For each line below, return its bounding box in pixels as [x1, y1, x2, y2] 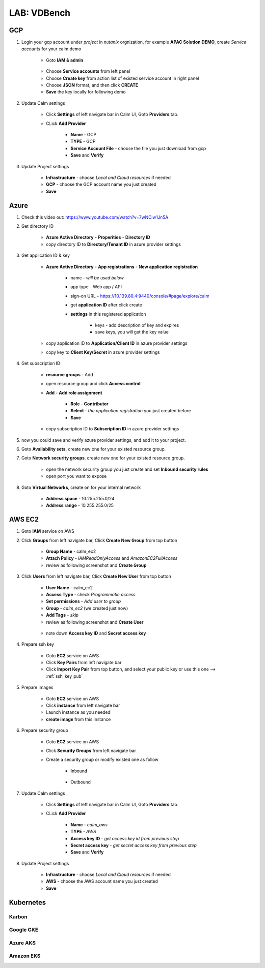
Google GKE [9, 926, 39, 933]
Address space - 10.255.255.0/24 [46, 495, 115, 501]
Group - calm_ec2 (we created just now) [46, 605, 128, 611]
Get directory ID [21, 223, 54, 229]
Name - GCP [70, 131, 97, 137]
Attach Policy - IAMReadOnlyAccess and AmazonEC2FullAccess [46, 555, 178, 561]
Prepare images [21, 684, 53, 691]
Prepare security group [21, 727, 69, 733]
